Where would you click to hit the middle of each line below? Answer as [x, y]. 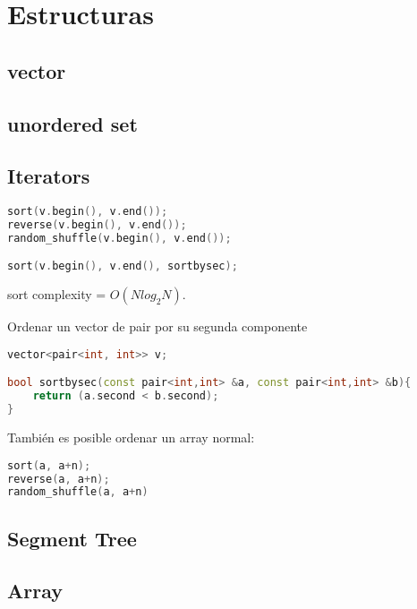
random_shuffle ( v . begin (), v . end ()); [119, 238]
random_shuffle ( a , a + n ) [78, 492]
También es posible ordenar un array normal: [131, 437]
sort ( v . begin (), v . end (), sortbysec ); [123, 266]
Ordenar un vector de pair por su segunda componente [157, 326]
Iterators [49, 176]
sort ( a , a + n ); [49, 465]
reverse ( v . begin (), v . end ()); [97, 225]
